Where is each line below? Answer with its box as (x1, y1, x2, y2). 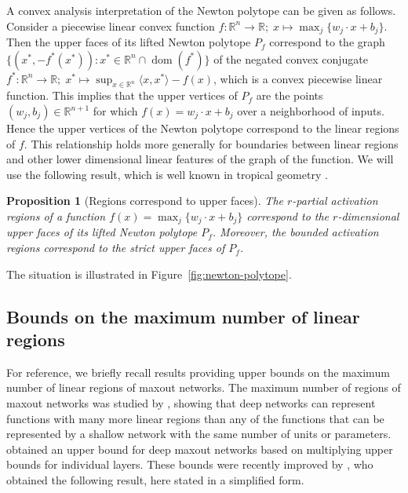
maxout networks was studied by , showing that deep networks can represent (6, 395, 376, 411)
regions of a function (6, 208, 106, 224)
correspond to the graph (269, 34, 385, 50)
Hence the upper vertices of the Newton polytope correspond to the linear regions (6, 120, 399, 137)
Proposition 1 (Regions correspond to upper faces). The (6, 192, 283, 209)
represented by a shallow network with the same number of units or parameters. (6, 425, 392, 442)
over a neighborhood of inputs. (237, 103, 384, 119)
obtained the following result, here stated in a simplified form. (6, 471, 304, 488)
